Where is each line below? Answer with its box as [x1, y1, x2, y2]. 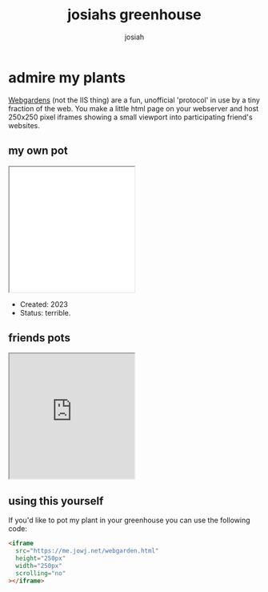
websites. [8, 120, 40, 130]
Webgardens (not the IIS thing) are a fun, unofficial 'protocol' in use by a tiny [8, 95, 260, 105]
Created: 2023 [19, 299, 68, 309]
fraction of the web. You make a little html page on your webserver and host [8, 103, 259, 113]
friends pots [8, 331, 70, 344]
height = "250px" [15, 554, 66, 562]
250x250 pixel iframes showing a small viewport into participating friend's [8, 112, 254, 122]
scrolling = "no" [15, 569, 66, 578]
